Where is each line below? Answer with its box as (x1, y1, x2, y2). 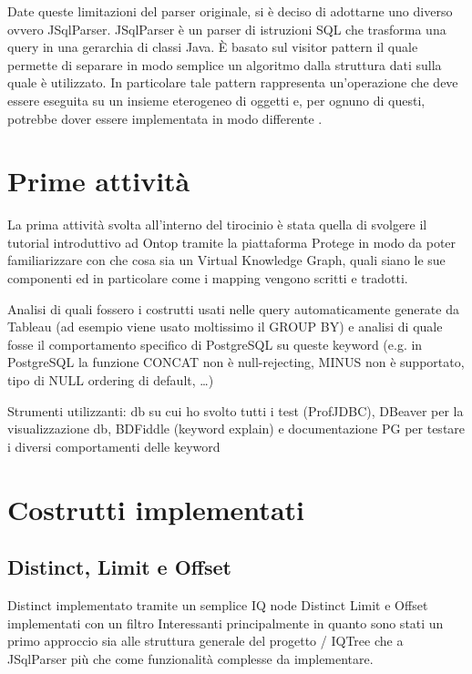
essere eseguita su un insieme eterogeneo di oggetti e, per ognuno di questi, (7, 90, 426, 109)
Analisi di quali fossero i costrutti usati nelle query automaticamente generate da (7, 299, 459, 318)
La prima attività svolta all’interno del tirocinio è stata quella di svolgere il (7, 215, 427, 234)
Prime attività (7, 162, 190, 199)
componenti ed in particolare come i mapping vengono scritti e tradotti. (7, 269, 408, 288)
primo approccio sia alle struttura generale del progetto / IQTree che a (7, 631, 404, 650)
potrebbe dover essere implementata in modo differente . (7, 108, 323, 128)
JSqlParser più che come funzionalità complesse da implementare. (7, 648, 374, 668)
